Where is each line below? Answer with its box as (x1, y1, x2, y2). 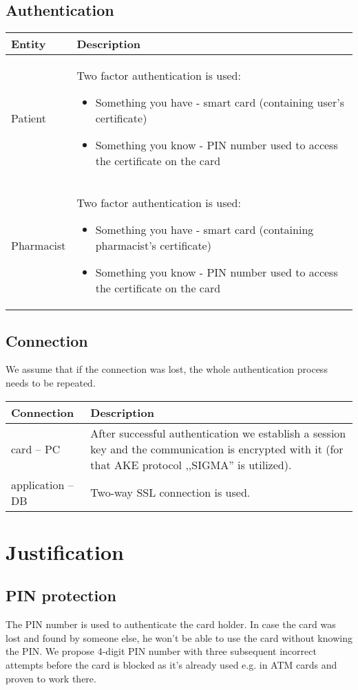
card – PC (11, 440, 61, 457)
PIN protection (6, 585, 116, 606)
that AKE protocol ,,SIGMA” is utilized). (90, 456, 292, 473)
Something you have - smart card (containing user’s (95, 94, 344, 111)
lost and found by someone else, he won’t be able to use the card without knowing (6, 630, 352, 645)
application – (11, 476, 74, 493)
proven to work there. (6, 671, 96, 685)
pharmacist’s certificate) (95, 237, 211, 254)
